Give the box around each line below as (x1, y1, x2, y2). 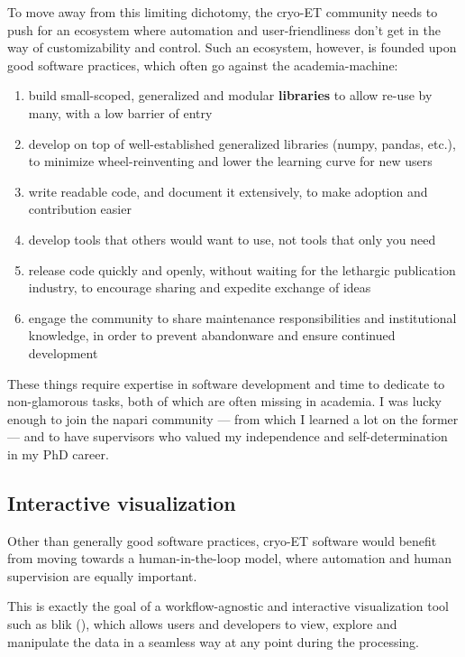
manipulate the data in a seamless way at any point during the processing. (7, 632, 420, 651)
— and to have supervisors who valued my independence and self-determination (7, 427, 448, 446)
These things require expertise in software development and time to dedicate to (7, 374, 445, 393)
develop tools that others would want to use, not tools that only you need (28, 229, 436, 248)
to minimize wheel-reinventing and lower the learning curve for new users (28, 152, 433, 171)
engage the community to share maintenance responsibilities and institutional (28, 308, 457, 327)
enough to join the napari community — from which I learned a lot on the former (7, 409, 459, 428)
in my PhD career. (7, 444, 109, 463)
